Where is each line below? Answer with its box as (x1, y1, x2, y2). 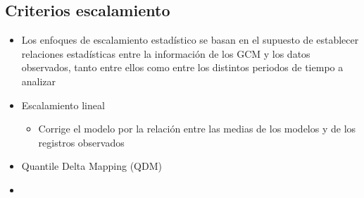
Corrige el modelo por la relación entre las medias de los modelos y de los (38, 121, 356, 136)
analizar (21, 73, 56, 88)
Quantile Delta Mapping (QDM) (21, 159, 162, 173)
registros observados (38, 135, 125, 149)
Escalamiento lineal (21, 97, 105, 112)
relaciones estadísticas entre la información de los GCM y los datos (21, 46, 310, 61)
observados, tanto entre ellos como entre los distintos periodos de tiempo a (21, 60, 344, 75)
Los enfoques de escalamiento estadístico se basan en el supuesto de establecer (21, 32, 359, 47)
